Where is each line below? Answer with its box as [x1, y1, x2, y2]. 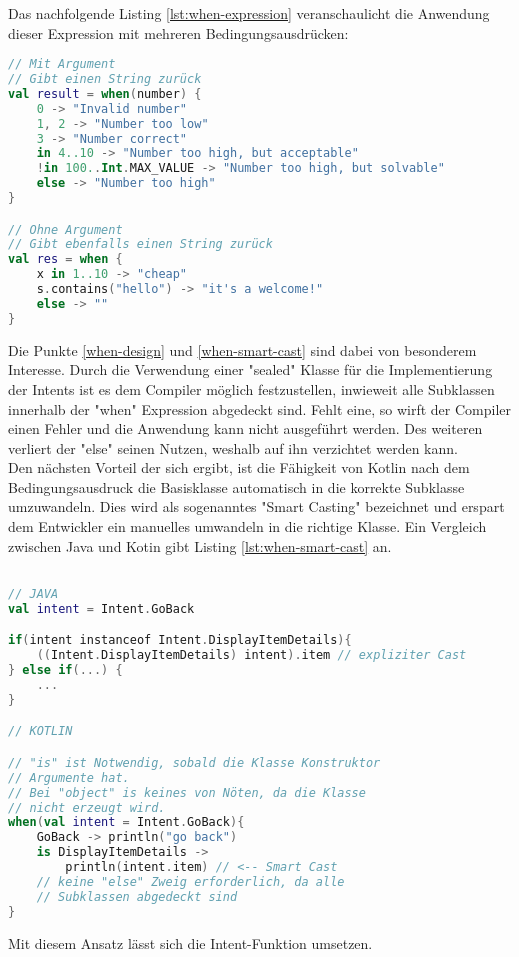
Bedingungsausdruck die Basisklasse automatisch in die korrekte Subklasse [8, 476, 465, 497]
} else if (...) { [8, 663, 123, 678]
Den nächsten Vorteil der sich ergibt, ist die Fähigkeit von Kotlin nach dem [8, 457, 470, 478]
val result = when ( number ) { [8, 86, 202, 101]
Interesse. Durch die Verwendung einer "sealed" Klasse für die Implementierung [8, 359, 493, 380]
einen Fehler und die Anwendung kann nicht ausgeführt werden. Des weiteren [8, 418, 483, 439]
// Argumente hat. [8, 770, 130, 785]
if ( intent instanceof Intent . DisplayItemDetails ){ [8, 633, 352, 648]
